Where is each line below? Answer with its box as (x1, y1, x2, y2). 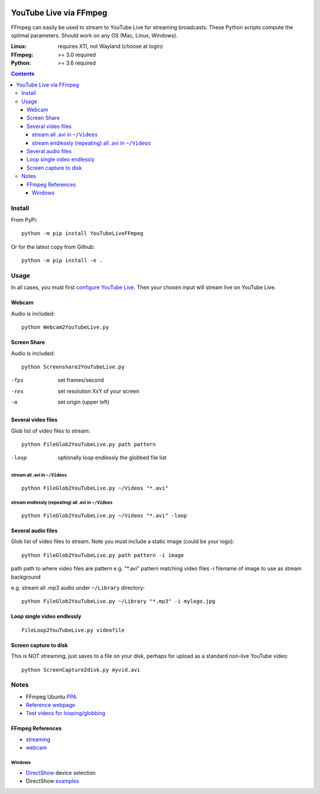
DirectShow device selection (25, 769, 96, 776)
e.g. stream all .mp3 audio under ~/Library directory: (11, 585, 145, 591)
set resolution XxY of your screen (57, 388, 139, 395)
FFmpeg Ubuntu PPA (25, 693, 77, 700)
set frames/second (57, 377, 104, 384)
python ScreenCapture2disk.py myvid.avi (21, 666, 140, 673)
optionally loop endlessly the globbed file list (57, 454, 167, 461)
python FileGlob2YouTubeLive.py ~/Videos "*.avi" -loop (21, 512, 187, 519)
